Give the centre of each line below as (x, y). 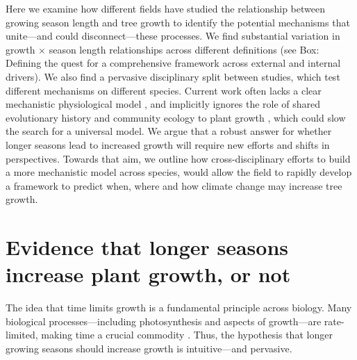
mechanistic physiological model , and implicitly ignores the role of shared (163, 104)
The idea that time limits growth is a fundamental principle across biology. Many (179, 308)
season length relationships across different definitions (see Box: (184, 49)
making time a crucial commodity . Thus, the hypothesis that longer (187, 335)
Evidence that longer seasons (147, 247)
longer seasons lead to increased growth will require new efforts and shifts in (168, 144)
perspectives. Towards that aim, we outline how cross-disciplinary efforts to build (178, 158)
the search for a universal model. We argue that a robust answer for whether (169, 131)
